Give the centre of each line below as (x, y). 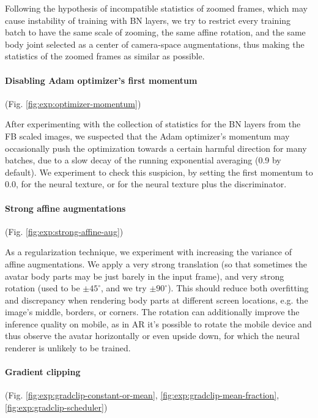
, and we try (124, 288)
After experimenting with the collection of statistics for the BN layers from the (153, 124)
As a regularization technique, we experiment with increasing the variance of (148, 252)
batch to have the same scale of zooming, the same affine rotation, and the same (155, 32)
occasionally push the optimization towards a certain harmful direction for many (156, 148)
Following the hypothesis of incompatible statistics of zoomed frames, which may (156, 8)
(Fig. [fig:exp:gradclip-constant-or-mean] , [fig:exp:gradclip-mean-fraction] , (142, 395)
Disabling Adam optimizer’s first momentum (101, 80)
